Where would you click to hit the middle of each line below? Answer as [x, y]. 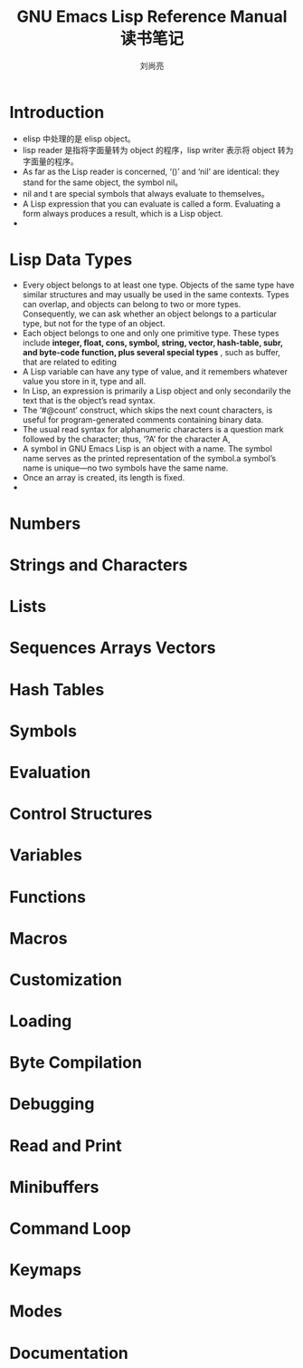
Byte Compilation [76, 1063]
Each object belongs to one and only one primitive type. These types [151, 333]
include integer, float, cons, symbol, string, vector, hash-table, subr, [152, 343]
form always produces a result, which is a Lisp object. [123, 213]
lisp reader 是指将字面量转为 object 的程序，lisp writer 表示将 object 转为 [158, 150]
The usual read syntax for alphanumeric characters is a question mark [153, 429]
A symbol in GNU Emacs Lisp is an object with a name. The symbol [147, 448]
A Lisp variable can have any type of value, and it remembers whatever [155, 371]
